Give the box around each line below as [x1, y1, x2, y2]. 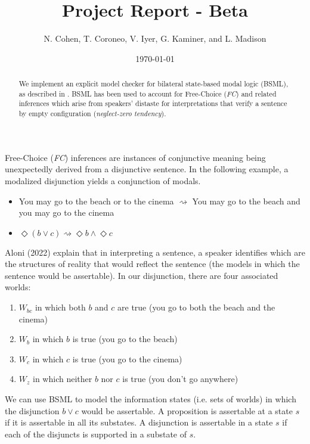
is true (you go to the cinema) [72, 352, 182, 365]
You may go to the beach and [192, 194, 300, 207]
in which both [35, 301, 86, 313]
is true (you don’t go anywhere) [122, 372, 238, 385]
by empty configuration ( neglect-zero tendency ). [18, 108, 166, 119]
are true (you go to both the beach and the [117, 301, 275, 313]
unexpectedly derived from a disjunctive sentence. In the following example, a [5, 163, 289, 175]
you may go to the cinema [18, 206, 114, 219]
